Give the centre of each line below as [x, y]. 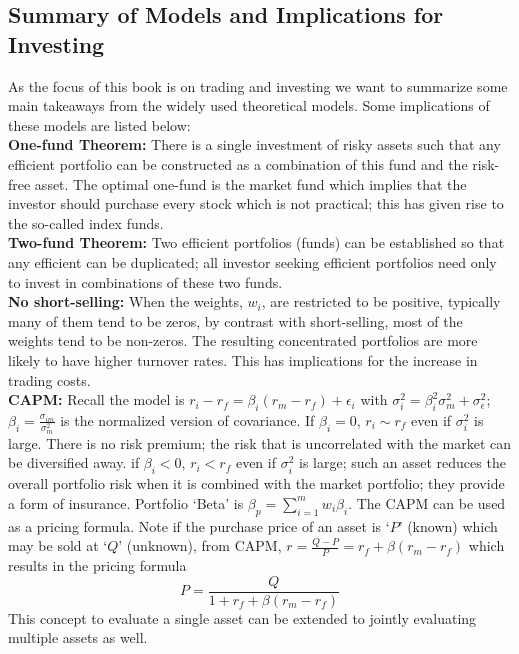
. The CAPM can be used [427, 502]
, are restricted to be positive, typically [381, 301]
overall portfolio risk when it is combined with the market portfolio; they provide [256, 483]
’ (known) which [448, 525]
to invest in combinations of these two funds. [145, 281]
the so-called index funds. [86, 222]
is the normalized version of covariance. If [187, 419]
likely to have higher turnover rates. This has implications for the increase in [243, 359]
